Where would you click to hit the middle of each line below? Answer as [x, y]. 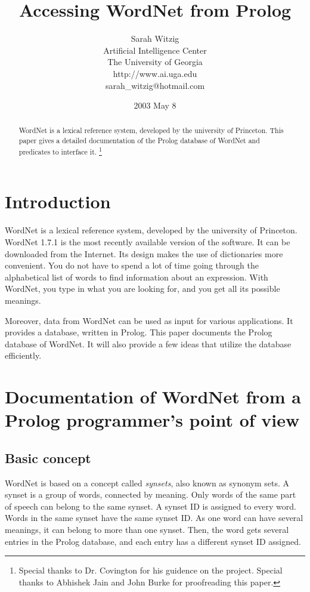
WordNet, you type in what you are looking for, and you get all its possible [142, 289]
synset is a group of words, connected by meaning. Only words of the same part [151, 494]
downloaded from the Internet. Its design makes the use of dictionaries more [144, 253]
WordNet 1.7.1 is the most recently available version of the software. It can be [148, 241]
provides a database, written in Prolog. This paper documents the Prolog [139, 332]
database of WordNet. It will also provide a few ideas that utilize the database [148, 343]
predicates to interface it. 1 [60, 150]
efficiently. [23, 355]
